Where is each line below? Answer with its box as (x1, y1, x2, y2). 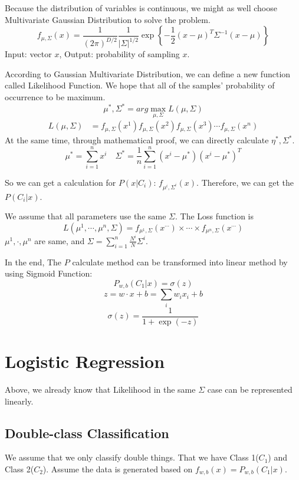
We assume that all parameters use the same (5, 210, 166, 222)
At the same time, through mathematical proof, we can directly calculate (5, 134, 269, 146)
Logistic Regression (5, 349, 165, 373)
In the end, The (5, 255, 62, 268)
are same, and (34, 234, 85, 246)
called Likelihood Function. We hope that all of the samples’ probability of (5, 79, 275, 91)
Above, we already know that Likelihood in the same (5, 383, 196, 395)
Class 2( (5, 462, 34, 475)
